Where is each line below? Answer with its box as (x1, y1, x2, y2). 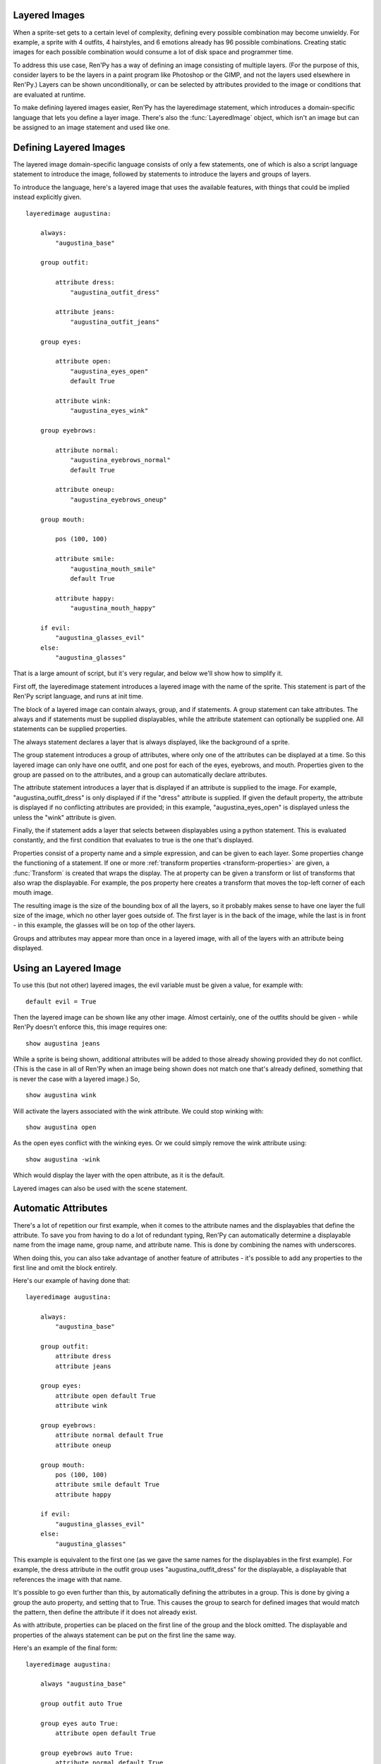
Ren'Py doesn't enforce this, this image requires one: (13, 1023, 167, 1032)
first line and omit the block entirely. (13, 1264, 118, 1272)
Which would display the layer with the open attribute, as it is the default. (13, 1171, 225, 1180)
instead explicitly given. (13, 193, 82, 201)
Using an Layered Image (13, 962, 121, 974)
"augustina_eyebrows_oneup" (70, 495, 167, 504)
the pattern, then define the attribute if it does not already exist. (13, 1607, 198, 1616)
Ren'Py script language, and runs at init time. (13, 692, 144, 701)
